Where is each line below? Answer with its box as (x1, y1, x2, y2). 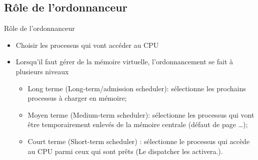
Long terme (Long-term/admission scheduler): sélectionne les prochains (27, 83, 246, 93)
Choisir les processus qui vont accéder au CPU (15, 39, 159, 50)
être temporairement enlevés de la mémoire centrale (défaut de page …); (27, 119, 248, 130)
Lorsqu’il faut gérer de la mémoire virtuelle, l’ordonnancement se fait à (15, 56, 233, 67)
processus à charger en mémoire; (27, 93, 127, 103)
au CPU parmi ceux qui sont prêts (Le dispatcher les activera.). (27, 146, 223, 156)
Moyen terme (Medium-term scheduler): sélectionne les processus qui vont (27, 109, 254, 120)
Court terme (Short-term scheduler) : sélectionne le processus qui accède (27, 136, 250, 146)
